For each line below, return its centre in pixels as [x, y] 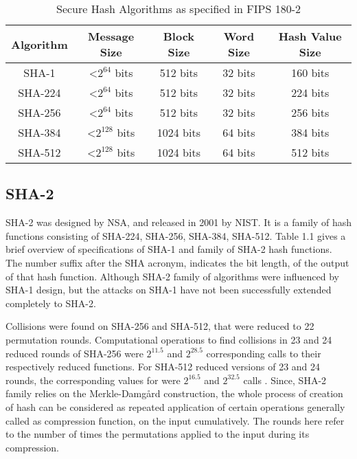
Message [111, 36]
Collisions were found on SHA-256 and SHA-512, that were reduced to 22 [160, 326]
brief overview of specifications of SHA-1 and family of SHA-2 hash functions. [169, 249]
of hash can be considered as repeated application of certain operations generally [175, 406]
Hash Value [310, 36]
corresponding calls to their [264, 353]
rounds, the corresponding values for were [93, 380]
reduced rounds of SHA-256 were [74, 353]
